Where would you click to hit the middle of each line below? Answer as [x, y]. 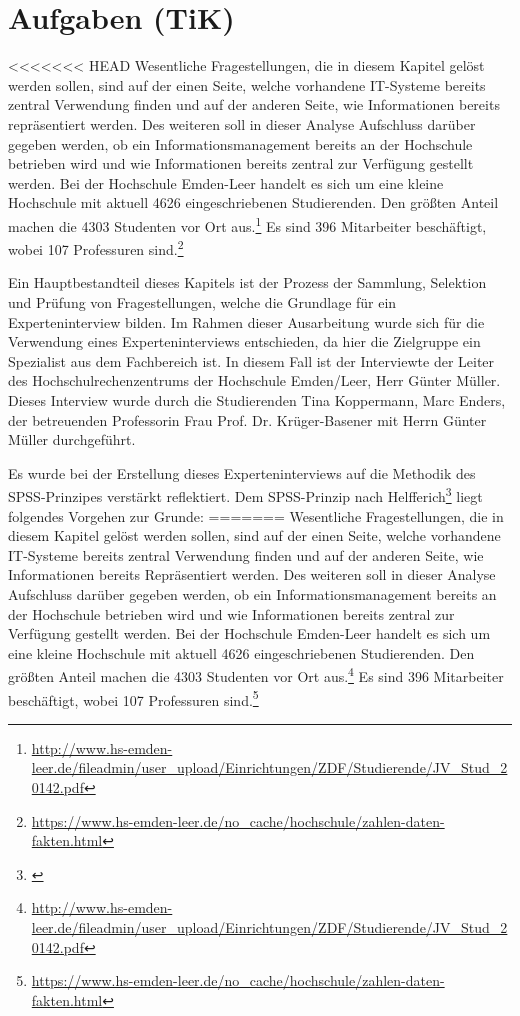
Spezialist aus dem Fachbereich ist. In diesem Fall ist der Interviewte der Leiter [251, 360]
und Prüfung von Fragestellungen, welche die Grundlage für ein [202, 301]
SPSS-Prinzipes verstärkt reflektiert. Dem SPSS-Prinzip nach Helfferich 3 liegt [245, 494]
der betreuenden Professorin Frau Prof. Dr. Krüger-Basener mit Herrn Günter [247, 419]
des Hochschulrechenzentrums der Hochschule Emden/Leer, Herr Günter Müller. [254, 380]
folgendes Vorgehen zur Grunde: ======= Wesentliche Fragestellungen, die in [256, 515]
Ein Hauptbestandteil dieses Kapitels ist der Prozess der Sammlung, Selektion [247, 282]
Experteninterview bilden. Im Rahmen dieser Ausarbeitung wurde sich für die [246, 321]
